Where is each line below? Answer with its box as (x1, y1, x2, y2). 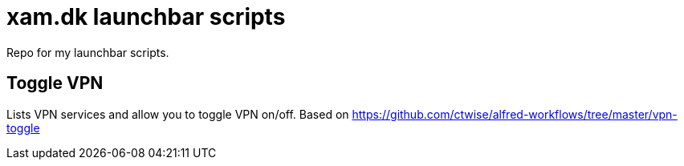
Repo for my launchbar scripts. (6, 45, 169, 59)
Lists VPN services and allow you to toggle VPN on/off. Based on (6, 107, 349, 121)
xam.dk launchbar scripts (6, 3, 286, 30)
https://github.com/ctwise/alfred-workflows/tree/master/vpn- (352, 107, 678, 121)
